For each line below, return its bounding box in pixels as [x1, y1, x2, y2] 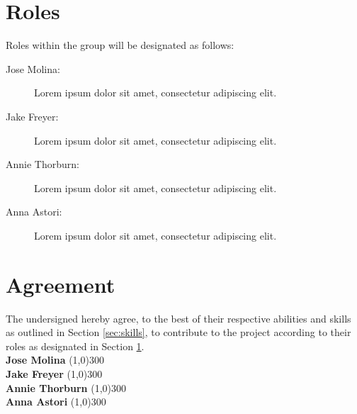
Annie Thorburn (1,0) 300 [6, 380, 127, 395]
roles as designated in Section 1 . [6, 338, 144, 353]
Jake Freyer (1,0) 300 [6, 366, 103, 381]
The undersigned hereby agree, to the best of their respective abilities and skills [6, 310, 351, 325]
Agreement [6, 269, 115, 298]
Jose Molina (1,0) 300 [6, 352, 104, 367]
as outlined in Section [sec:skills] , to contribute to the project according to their [6, 325, 351, 340]
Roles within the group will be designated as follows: [6, 38, 234, 52]
